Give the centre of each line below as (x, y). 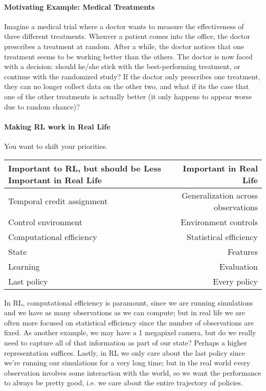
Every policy (235, 281)
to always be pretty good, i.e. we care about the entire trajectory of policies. (124, 383)
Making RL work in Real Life (57, 126)
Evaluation (238, 266)
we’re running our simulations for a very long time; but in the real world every (127, 363)
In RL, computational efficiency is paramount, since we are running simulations (129, 302)
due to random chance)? (42, 106)
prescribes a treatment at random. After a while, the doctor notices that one (124, 46)
